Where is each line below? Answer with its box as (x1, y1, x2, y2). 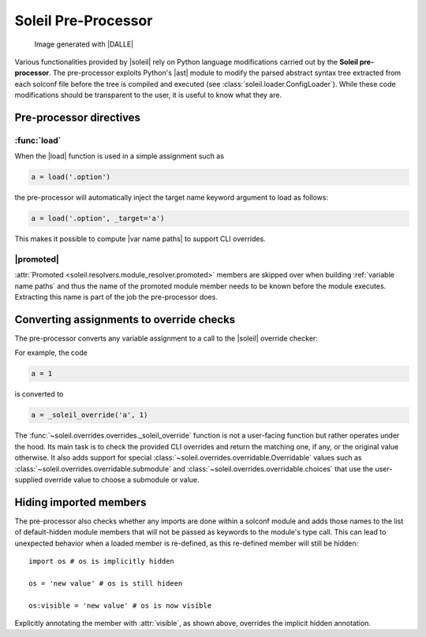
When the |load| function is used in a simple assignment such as (14, 151, 225, 161)
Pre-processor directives (14, 110, 141, 124)
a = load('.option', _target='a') (31, 214, 165, 223)
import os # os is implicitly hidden (28, 557, 175, 565)
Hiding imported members (14, 495, 147, 508)
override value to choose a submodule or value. (44, 475, 200, 484)
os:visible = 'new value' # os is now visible (28, 601, 212, 610)
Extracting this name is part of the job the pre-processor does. (14, 292, 219, 302)
